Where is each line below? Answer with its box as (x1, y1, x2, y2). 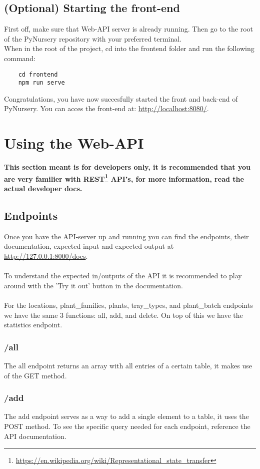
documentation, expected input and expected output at (4, 241, 174, 251)
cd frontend (18, 71, 58, 78)
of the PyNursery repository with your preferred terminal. (4, 33, 182, 44)
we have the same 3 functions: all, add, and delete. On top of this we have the (4, 309, 243, 320)
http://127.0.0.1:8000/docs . (4, 251, 88, 261)
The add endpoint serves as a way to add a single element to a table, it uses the (4, 411, 249, 421)
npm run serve (18, 79, 65, 87)
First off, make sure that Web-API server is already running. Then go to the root (4, 24, 253, 34)
